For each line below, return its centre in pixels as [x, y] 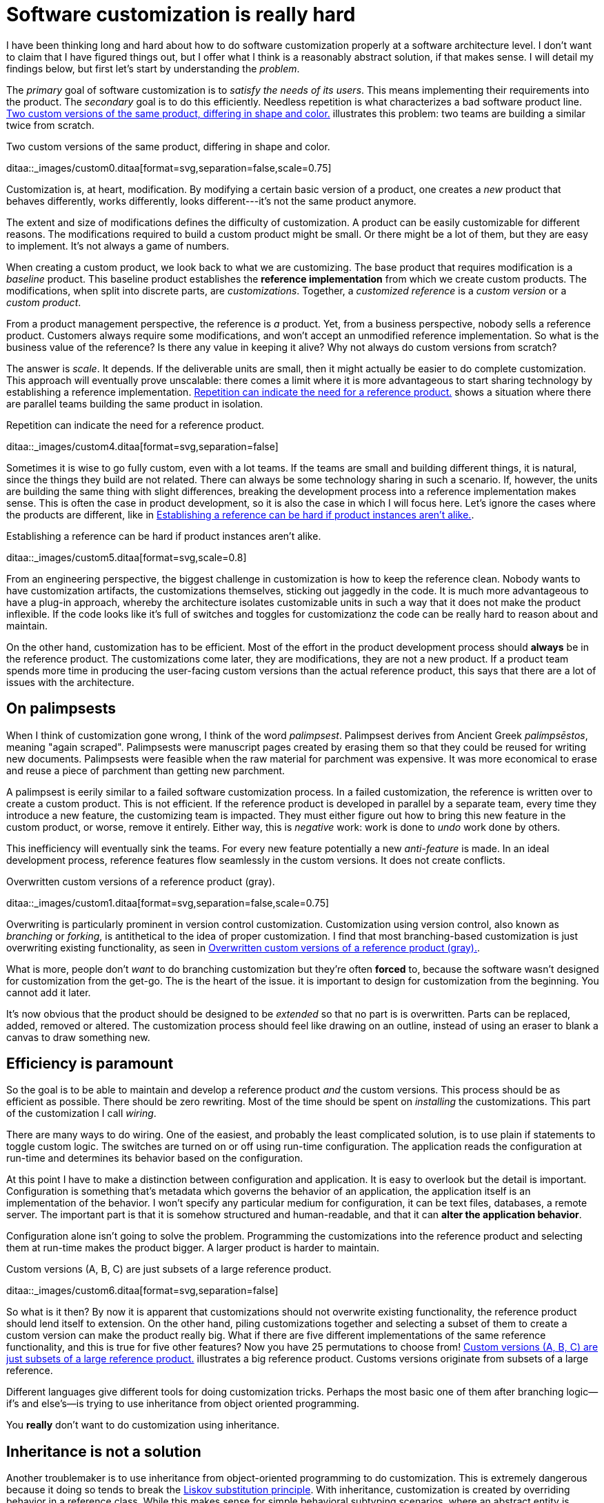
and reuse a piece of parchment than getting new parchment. [146, 770]
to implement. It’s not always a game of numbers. [118, 245]
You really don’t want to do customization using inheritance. [143, 1425]
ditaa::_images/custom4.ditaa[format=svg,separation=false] [142, 446]
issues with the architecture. [70, 682]
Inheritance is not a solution [104, 1451]
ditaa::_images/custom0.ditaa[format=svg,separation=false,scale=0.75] [169, 168]
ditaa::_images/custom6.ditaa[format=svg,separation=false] [142, 1291]
